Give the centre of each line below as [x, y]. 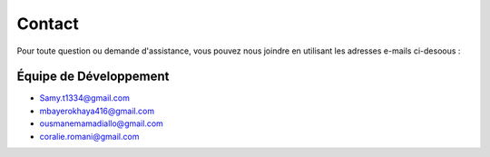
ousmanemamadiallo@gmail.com [101, 123]
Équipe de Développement [93, 77]
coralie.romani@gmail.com [89, 136]
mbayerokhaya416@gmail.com [97, 111]
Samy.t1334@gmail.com [85, 98]
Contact [48, 24]
